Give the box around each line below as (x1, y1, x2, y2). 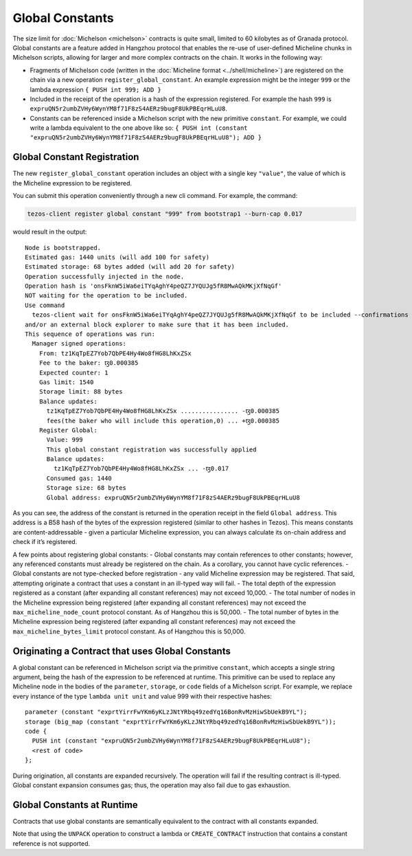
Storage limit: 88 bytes (38, 388, 123, 396)
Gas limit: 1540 (38, 378, 94, 386)
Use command (25, 301, 65, 309)
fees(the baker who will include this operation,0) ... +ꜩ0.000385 (46, 416, 279, 425)
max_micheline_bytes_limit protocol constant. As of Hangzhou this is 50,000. (12, 627, 246, 635)
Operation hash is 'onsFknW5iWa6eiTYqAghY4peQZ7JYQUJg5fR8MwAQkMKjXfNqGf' (25, 282, 282, 290)
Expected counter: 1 (38, 368, 108, 376)
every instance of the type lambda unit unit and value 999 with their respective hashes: (12, 692, 273, 700)
